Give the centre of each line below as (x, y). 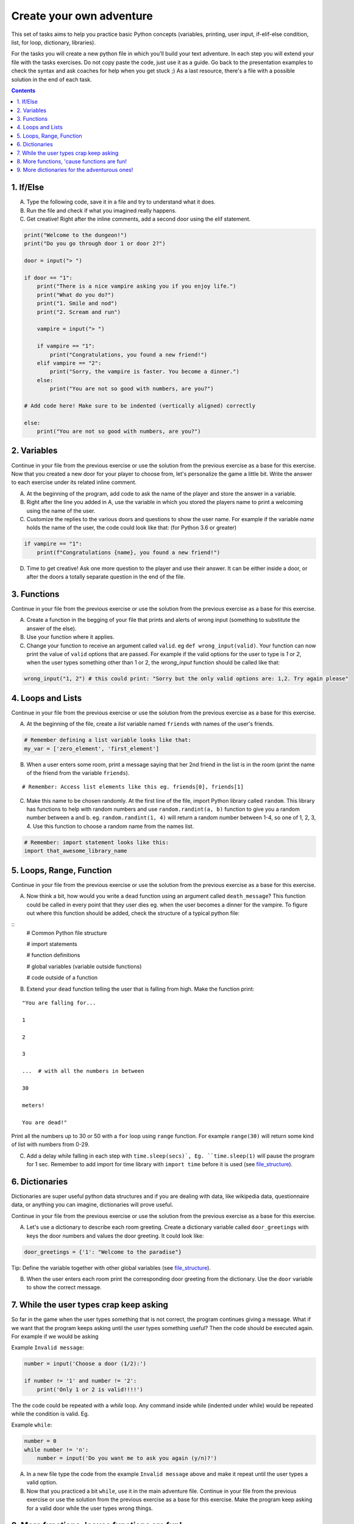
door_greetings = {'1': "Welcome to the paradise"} (103, 1252)
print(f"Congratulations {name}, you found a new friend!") (129, 552)
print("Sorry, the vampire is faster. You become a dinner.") (145, 372)
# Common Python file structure (67, 933)
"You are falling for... (59, 1003)
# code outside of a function (62, 978)
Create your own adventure (82, 16)
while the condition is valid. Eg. (50, 1414)
